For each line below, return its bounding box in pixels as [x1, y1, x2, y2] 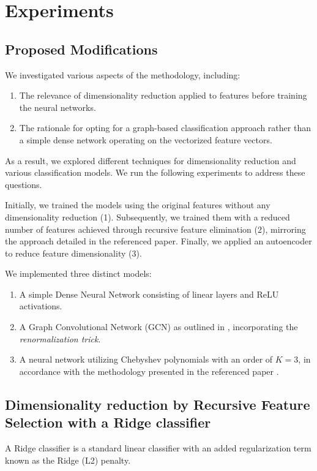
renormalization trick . [19, 332, 101, 345]
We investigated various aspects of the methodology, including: [5, 68, 241, 81]
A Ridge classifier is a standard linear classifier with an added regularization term [5, 442, 311, 454]
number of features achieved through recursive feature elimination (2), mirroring [5, 222, 306, 235]
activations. [19, 300, 62, 312]
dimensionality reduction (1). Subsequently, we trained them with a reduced [5, 210, 290, 223]
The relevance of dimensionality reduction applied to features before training [19, 89, 307, 102]
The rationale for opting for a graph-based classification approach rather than [19, 121, 311, 134]
